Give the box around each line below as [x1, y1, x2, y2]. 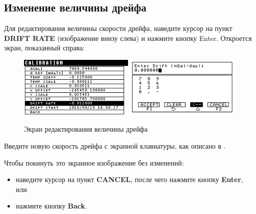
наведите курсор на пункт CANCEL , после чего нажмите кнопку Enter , [15, 174, 243, 185]
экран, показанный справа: [4, 42, 85, 53]
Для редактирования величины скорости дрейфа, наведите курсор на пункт [4, 23, 232, 33]
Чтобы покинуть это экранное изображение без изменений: [4, 157, 184, 168]
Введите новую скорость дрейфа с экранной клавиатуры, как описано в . [4, 140, 226, 151]
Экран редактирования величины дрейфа [24, 124, 148, 134]
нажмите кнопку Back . [15, 201, 87, 211]
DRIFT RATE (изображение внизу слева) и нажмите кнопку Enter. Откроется [4, 32, 252, 43]
